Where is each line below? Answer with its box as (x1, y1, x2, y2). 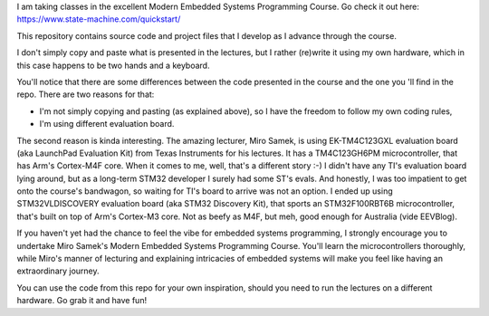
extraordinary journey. (16, 265, 100, 276)
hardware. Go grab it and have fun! (16, 295, 148, 306)
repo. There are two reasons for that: (16, 89, 155, 100)
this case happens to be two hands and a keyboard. (16, 60, 210, 71)
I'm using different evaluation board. (39, 119, 175, 129)
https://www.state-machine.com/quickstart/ (16, 14, 181, 24)
